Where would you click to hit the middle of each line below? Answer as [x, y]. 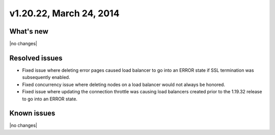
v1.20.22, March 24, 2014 [64, 13]
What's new [29, 31]
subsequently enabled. [46, 77]
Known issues [32, 113]
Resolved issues [36, 58]
